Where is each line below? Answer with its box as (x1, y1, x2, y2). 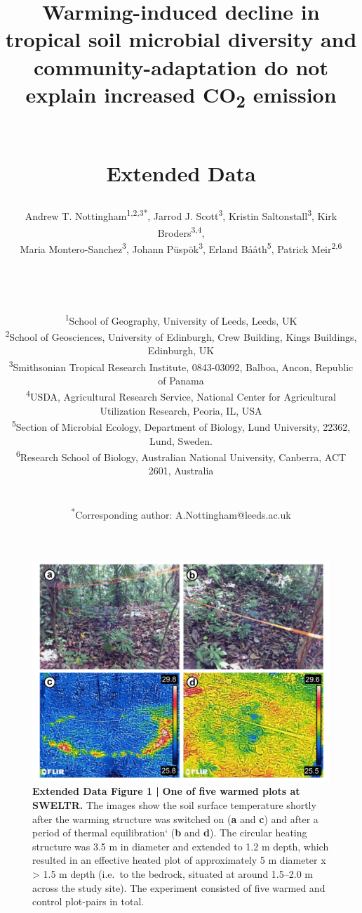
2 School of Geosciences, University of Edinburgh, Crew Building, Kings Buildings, (5, 327, 357, 344)
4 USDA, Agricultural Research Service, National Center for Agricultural (26, 387, 336, 404)
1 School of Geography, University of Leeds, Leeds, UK (65, 311, 297, 328)
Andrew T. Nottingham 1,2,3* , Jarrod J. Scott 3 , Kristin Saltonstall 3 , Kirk (25, 207, 337, 224)
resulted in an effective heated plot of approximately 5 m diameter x (32, 853, 326, 867)
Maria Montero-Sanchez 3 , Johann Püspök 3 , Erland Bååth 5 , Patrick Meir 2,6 (20, 239, 342, 256)
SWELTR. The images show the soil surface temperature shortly (32, 798, 316, 812)
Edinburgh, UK (147, 343, 215, 357)
